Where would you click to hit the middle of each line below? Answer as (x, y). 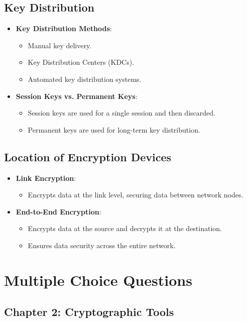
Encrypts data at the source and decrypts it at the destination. (125, 228)
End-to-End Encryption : (58, 211)
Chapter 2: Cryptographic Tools (89, 312)
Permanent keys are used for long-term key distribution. (114, 129)
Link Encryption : (46, 178)
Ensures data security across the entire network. (102, 245)
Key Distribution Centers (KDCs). (81, 62)
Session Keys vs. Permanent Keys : (77, 96)
